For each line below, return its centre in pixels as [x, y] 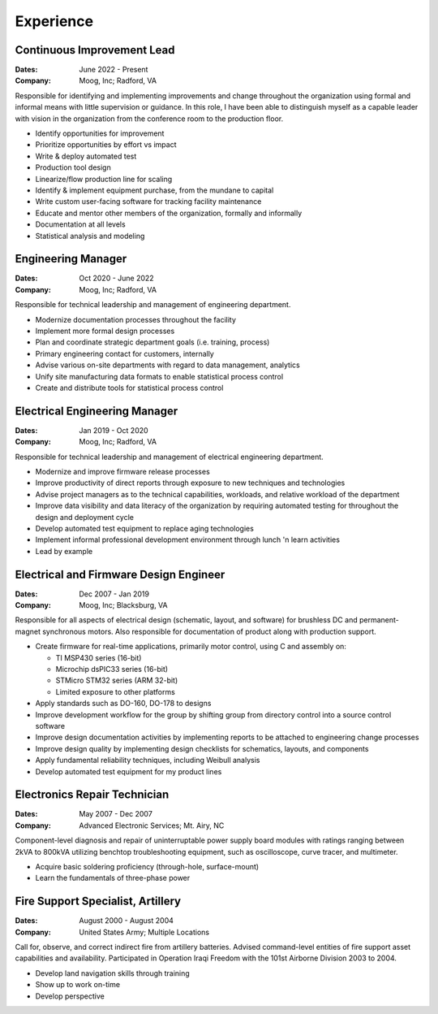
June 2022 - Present [114, 70]
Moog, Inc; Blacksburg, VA [123, 605]
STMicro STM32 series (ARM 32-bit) [117, 680]
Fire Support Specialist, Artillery [98, 901]
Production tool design [73, 167]
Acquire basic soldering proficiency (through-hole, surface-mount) [147, 867]
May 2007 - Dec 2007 [116, 814]
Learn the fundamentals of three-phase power [113, 878]
